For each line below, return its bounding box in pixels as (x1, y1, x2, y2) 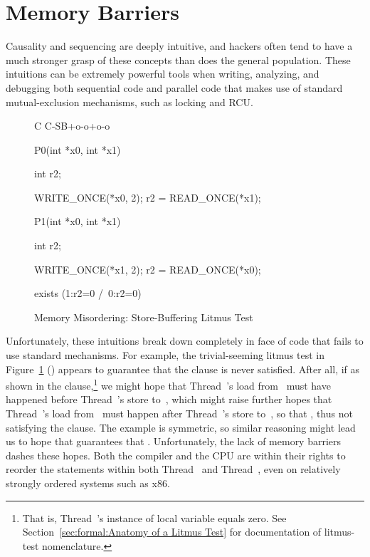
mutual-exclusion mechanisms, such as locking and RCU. (6, 94, 253, 109)
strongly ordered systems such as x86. (6, 476, 170, 491)
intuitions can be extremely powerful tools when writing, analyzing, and (6, 66, 319, 81)
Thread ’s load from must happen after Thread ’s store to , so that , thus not (6, 406, 353, 421)
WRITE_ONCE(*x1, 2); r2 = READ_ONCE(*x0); (34, 261, 261, 276)
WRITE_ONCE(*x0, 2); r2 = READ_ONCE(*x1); (34, 189, 261, 204)
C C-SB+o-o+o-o (34, 118, 110, 133)
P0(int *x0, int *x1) (34, 142, 121, 157)
